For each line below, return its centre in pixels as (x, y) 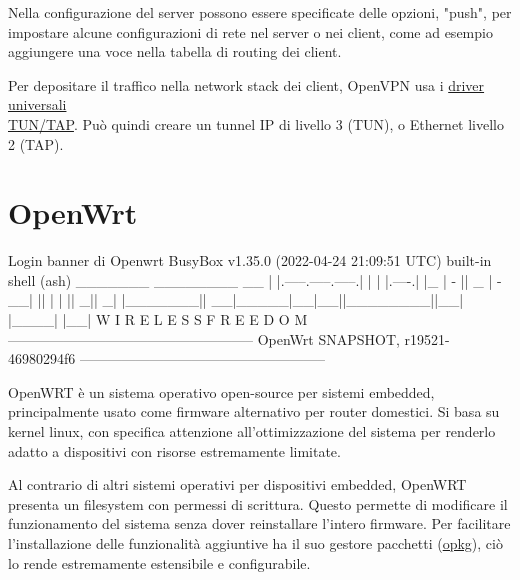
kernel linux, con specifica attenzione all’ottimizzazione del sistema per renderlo (252, 431)
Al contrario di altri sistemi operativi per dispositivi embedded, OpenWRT (237, 484)
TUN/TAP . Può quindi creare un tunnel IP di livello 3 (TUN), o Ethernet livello (256, 123)
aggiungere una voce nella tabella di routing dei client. (175, 51)
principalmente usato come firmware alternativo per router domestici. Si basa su (254, 411)
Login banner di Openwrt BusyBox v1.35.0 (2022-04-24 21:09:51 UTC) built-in (250, 260)
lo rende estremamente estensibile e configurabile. (159, 562)
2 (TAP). (36, 143)
